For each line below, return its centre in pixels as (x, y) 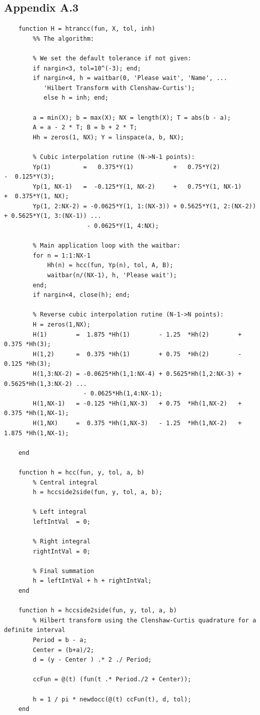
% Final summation (63, 571)
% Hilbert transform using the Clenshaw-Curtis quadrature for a (145, 620)
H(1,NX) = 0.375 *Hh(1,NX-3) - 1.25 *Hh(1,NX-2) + (137, 423)
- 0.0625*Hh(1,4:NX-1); (123, 394)
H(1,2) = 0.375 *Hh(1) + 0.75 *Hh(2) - (137, 354)
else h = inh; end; (76, 98)
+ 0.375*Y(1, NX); (36, 196)
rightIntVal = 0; (62, 551)
